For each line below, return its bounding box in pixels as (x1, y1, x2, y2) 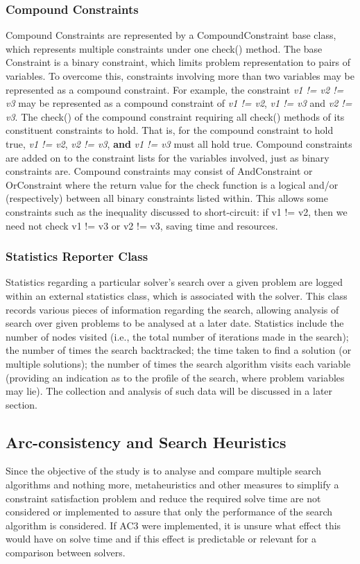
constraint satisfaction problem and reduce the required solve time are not (6, 490, 321, 505)
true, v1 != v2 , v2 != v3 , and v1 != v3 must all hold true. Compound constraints (6, 136, 352, 151)
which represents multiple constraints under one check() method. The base (6, 41, 323, 55)
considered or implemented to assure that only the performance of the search (6, 504, 333, 519)
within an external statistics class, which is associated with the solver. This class (6, 288, 348, 302)
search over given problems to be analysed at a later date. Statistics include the (6, 316, 344, 330)
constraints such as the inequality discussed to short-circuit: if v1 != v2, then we (6, 204, 348, 219)
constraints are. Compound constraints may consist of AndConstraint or (6, 164, 313, 178)
